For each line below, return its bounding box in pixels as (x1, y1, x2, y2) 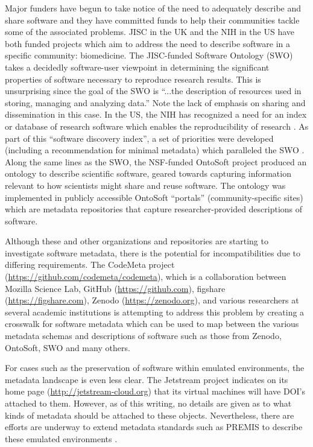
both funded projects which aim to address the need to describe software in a (5, 37, 291, 49)
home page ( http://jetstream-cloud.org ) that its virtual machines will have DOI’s (5, 385, 306, 398)
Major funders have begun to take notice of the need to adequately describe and (5, 2, 302, 14)
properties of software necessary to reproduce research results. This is (5, 72, 261, 85)
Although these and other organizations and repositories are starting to (5, 235, 268, 247)
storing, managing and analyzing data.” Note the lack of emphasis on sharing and (5, 96, 306, 109)
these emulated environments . (5, 432, 118, 445)
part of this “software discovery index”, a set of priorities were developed (5, 132, 274, 144)
